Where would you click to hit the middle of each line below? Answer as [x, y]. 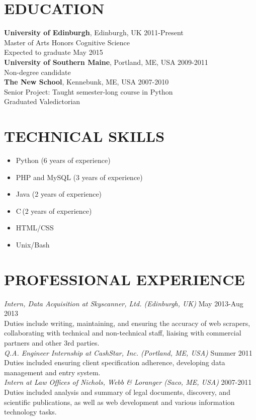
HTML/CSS [35, 228]
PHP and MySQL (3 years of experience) [79, 177]
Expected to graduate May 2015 [54, 52]
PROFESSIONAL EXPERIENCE [124, 279]
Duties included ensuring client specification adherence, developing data [115, 362]
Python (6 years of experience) [63, 160]
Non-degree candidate [37, 72]
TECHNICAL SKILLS [84, 136]
